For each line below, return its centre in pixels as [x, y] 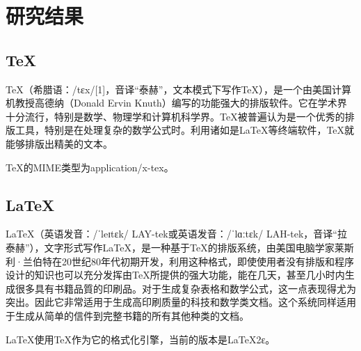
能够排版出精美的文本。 [59, 143]
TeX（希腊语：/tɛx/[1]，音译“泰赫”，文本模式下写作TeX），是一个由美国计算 [179, 89]
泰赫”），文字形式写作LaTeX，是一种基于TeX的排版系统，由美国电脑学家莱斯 [180, 247]
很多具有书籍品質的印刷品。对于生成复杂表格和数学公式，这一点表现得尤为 [185, 288]
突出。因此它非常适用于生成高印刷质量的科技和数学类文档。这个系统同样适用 [181, 302]
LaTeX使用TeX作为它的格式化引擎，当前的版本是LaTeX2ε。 [141, 339]
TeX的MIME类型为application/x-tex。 [90, 167]
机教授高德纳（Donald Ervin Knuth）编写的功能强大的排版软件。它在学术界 [176, 103]
